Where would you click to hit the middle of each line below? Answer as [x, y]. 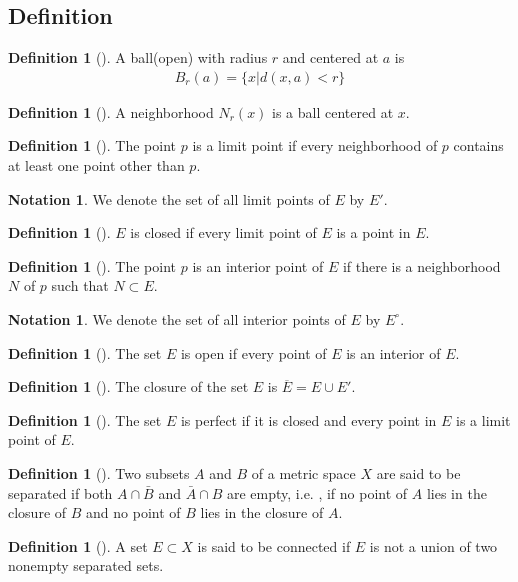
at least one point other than [96, 165]
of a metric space [303, 472]
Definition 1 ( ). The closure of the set [128, 386]
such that [80, 285]
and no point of [133, 512]
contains [478, 145]
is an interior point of [258, 265]
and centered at [330, 57]
